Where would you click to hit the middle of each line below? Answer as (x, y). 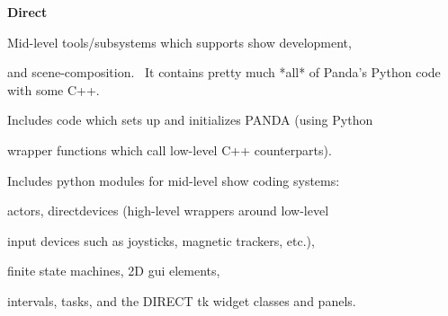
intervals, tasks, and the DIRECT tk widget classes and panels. (182, 300)
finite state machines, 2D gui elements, (114, 271)
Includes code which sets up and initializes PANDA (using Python (190, 120)
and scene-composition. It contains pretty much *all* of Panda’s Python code (224, 72)
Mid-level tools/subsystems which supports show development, (179, 42)
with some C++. (54, 89)
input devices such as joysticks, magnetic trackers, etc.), (161, 240)
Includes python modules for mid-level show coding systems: (174, 180)
